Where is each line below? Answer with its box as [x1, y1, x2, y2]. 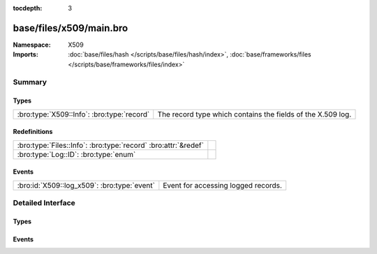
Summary [13, 77, 47, 87]
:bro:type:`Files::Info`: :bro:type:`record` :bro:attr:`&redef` [17, 140, 204, 150]
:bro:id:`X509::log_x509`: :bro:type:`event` [17, 180, 155, 190]
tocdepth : [13, 4, 43, 12]
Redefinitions [13, 128, 53, 136]
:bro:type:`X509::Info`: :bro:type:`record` [17, 109, 150, 119]
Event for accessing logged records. [163, 180, 283, 190]
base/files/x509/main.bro [13, 22, 128, 34]
